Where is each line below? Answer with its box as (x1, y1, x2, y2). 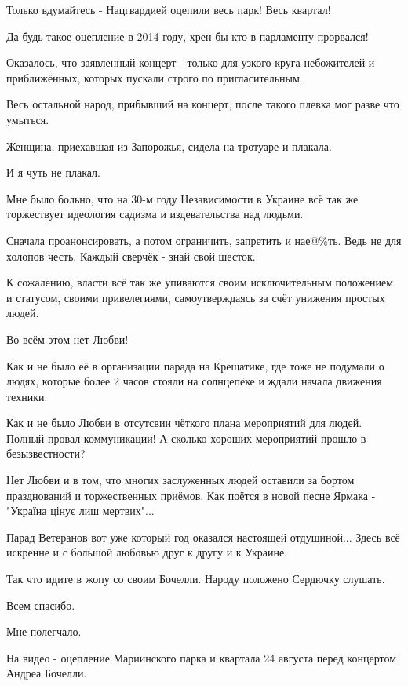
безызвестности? (6, 445, 86, 462)
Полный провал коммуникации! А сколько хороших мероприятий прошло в (6, 429, 366, 446)
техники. (6, 388, 48, 404)
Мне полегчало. (6, 623, 82, 640)
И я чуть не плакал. (6, 164, 100, 181)
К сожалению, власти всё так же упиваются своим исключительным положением (6, 274, 394, 290)
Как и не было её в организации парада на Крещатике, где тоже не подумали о (6, 357, 384, 374)
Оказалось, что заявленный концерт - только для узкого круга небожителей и (6, 54, 375, 71)
